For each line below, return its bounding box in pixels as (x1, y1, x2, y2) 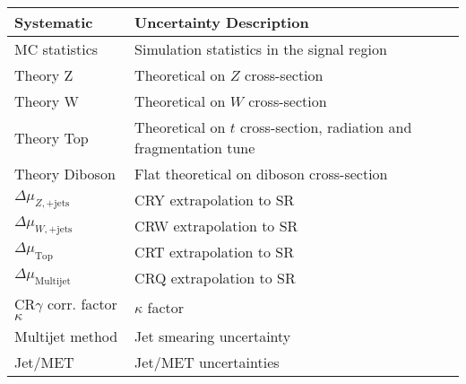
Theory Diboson (14, 163, 116, 184)
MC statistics (14, 39, 99, 59)
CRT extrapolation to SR (134, 241, 294, 262)
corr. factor (47, 293, 117, 314)
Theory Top (14, 127, 89, 148)
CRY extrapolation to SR (134, 189, 295, 210)
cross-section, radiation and (239, 117, 412, 137)
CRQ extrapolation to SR (134, 267, 296, 288)
